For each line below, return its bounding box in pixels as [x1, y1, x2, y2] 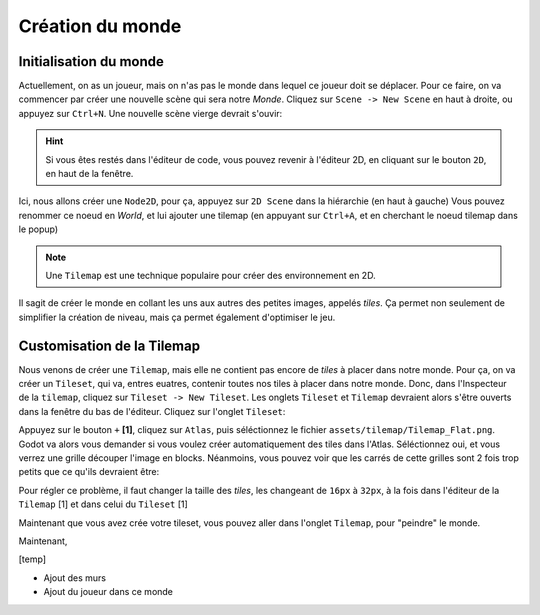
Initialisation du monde [18, 53, 165, 70]
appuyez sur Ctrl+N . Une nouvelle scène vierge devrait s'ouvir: [18, 107, 283, 119]
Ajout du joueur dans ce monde [43, 586, 174, 598]
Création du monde [18, 15, 182, 37]
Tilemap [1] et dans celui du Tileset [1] [18, 498, 189, 510]
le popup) [18, 223, 59, 235]
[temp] [18, 553, 47, 565]
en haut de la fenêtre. [45, 168, 134, 180]
